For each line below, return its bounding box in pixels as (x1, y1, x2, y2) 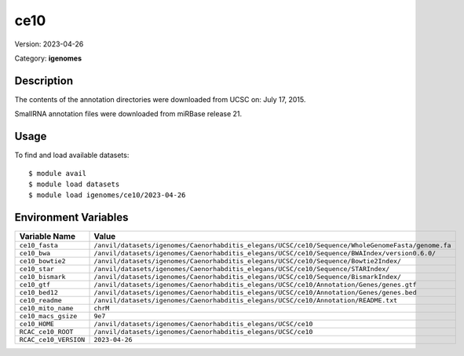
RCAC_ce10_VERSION (19, 336, 86, 344)
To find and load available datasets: (14, 150, 130, 160)
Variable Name (19, 231, 76, 242)
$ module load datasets (28, 179, 120, 189)
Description (14, 74, 74, 87)
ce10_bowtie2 (19, 257, 66, 266)
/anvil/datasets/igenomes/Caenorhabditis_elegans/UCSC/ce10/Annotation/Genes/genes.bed (93, 288, 417, 297)
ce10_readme (19, 296, 62, 305)
